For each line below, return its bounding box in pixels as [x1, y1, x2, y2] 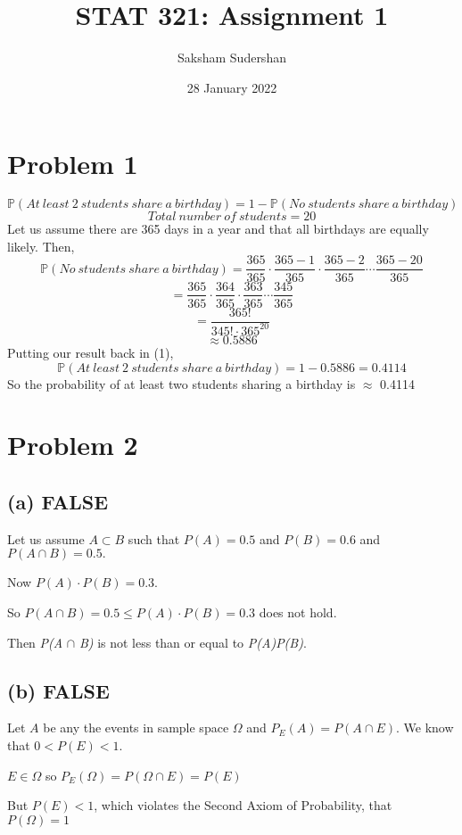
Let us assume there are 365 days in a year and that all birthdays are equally [7, 219, 429, 238]
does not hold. [259, 602, 337, 621]
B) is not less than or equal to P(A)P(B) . [78, 632, 307, 651]
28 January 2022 [186, 78, 277, 96]
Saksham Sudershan [177, 48, 286, 67]
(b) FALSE [7, 676, 110, 704]
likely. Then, [7, 236, 75, 255]
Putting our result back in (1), [7, 343, 174, 361]
